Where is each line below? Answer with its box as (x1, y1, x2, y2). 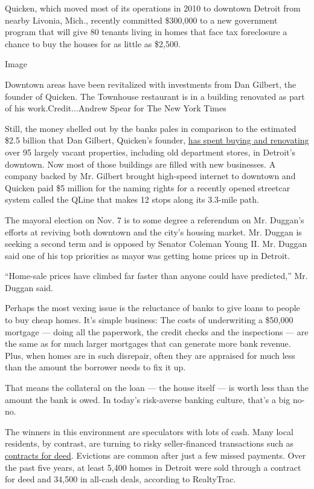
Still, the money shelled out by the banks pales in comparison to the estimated (5, 122, 296, 134)
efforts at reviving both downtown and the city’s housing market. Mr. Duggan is (5, 225, 302, 238)
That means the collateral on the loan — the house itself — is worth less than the (5, 381, 309, 394)
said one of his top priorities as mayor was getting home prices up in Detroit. (5, 249, 290, 261)
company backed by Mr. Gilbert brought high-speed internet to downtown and (5, 169, 296, 182)
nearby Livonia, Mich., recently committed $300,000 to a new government (5, 13, 278, 26)
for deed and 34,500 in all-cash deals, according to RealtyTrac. (5, 473, 236, 485)
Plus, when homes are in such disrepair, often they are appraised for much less (5, 349, 295, 361)
